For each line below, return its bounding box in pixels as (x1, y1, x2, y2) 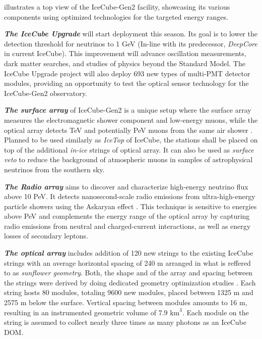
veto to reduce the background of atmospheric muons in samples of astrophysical (4, 154, 253, 165)
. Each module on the (182, 307, 249, 317)
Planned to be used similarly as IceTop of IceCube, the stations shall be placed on (4, 134, 258, 145)
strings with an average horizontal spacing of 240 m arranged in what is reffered (4, 257, 251, 268)
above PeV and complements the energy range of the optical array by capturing (4, 211, 250, 221)
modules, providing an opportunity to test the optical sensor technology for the (4, 78, 249, 88)
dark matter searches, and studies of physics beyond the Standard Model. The (4, 58, 245, 68)
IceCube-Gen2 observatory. (4, 87, 87, 98)
